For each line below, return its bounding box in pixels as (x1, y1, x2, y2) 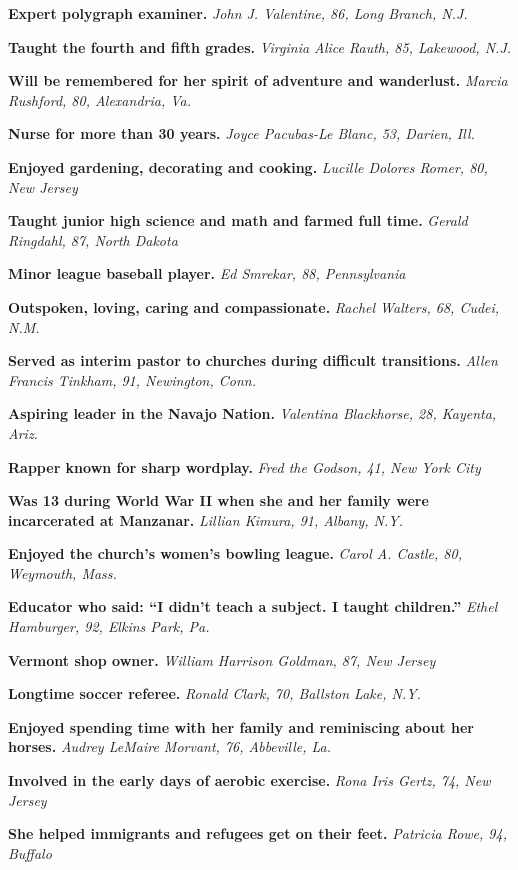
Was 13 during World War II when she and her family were (8, 490, 429, 511)
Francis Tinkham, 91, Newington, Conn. (8, 369, 257, 390)
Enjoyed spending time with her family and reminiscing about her (8, 716, 474, 737)
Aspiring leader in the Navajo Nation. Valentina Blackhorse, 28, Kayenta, (8, 403, 497, 424)
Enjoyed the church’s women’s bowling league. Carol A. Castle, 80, (8, 543, 462, 564)
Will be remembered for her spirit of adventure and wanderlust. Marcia (8, 70, 508, 91)
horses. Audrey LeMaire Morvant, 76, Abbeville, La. (8, 736, 332, 757)
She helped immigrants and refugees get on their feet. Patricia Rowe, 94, (8, 823, 507, 844)
